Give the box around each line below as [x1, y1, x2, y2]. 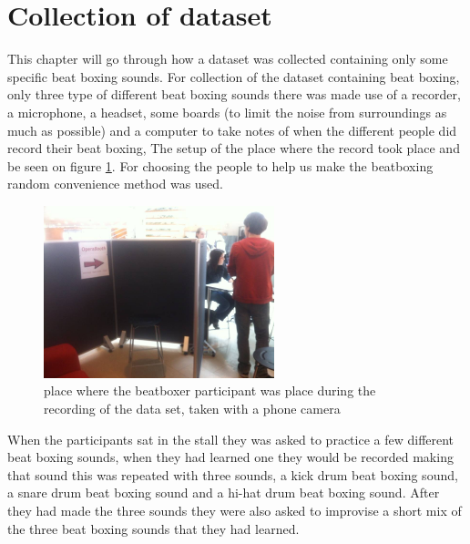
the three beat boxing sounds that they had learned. [7, 518, 300, 538]
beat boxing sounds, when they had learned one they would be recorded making [7, 447, 454, 467]
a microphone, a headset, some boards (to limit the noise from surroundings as [7, 102, 447, 121]
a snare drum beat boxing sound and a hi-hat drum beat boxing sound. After [7, 483, 440, 502]
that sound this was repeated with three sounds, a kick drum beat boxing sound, [7, 465, 458, 484]
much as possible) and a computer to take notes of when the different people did [7, 120, 457, 139]
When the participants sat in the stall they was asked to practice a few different [7, 429, 455, 448]
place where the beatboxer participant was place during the [44, 381, 376, 400]
